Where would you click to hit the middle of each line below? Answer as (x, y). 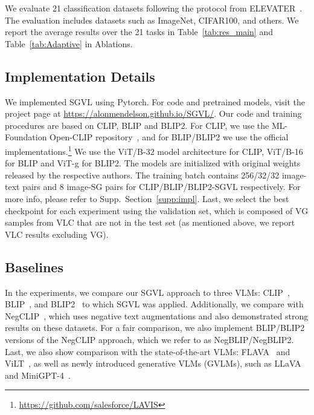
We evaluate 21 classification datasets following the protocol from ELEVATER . (154, 8)
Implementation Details (80, 76)
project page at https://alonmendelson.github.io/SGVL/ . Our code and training (153, 113)
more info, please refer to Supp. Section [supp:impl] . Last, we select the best (147, 198)
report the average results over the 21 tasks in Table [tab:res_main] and (139, 32)
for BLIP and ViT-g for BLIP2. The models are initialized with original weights (153, 163)
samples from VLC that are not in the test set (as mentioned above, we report (150, 222)
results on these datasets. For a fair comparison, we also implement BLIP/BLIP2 (155, 328)
